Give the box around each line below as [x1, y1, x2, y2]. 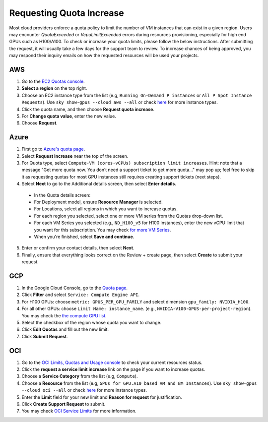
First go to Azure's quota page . [21, 146, 85, 152]
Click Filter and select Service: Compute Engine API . [21, 292, 140, 298]
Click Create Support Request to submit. [21, 401, 106, 407]
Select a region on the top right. [21, 85, 87, 91]
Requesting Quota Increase [9, 7, 124, 18]
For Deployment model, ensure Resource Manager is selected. [34, 199, 163, 205]
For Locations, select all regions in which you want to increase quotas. [34, 206, 178, 212]
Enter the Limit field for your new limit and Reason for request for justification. [21, 394, 182, 400]
